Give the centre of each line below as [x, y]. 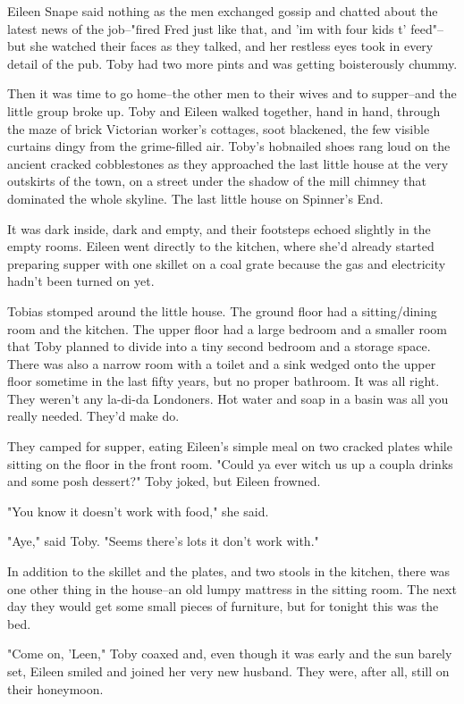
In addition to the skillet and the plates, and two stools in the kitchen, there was [229, 571]
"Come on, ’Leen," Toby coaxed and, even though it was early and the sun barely [230, 654]
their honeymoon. [55, 688]
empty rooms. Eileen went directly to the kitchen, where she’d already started [221, 246]
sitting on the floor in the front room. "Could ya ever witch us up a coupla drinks [230, 463]
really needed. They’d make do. [93, 416]
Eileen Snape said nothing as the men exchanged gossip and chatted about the [223, 11]
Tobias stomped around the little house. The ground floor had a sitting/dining [222, 310]
